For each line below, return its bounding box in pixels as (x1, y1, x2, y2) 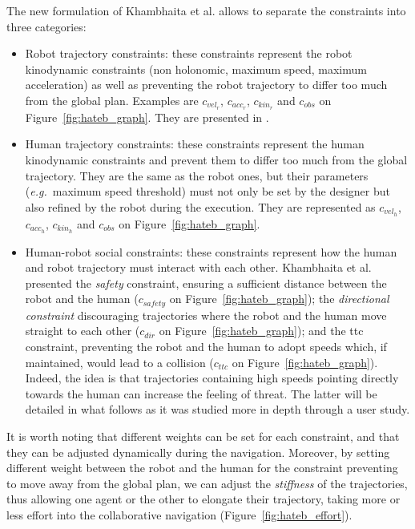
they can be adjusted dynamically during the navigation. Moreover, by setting (6, 443, 390, 460)
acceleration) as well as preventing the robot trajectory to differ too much (25, 76, 388, 93)
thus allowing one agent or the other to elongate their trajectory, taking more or (6, 491, 401, 507)
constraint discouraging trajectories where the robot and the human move (25, 306, 387, 323)
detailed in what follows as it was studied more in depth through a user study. (25, 401, 410, 418)
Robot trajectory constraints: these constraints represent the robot (25, 45, 353, 62)
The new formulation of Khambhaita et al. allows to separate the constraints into (6, 2, 406, 18)
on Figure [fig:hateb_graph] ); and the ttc (159, 322, 364, 339)
